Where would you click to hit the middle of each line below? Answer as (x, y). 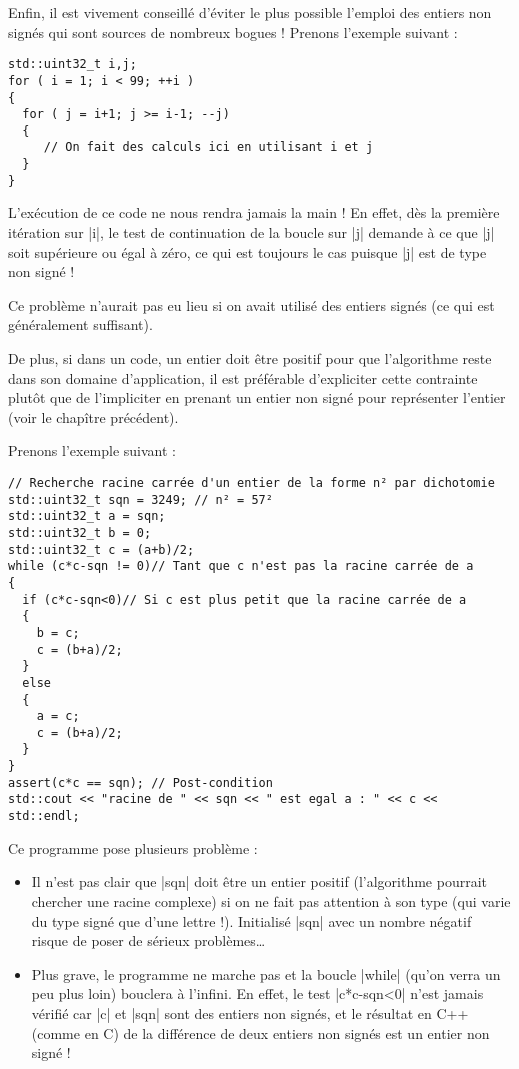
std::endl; (44, 816)
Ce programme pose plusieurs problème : (133, 847)
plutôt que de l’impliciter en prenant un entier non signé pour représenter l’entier (257, 397)
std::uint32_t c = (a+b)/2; (101, 549)
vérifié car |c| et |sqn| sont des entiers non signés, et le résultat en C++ (250, 1012)
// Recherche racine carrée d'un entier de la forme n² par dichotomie (251, 482)
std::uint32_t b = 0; (80, 532)
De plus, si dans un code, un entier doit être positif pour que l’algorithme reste (250, 358)
